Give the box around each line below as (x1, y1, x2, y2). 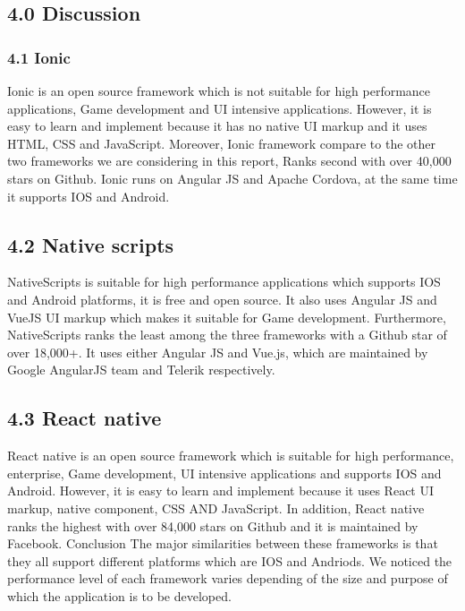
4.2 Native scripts (7, 230, 174, 258)
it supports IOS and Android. (7, 186, 170, 205)
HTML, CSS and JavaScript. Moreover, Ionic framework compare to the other (7, 133, 435, 152)
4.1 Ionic (7, 46, 71, 68)
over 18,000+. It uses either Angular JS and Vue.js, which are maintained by (7, 342, 428, 361)
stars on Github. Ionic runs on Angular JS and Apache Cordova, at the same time (7, 168, 458, 187)
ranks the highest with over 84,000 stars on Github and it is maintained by (7, 516, 418, 535)
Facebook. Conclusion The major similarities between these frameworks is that (7, 534, 438, 553)
